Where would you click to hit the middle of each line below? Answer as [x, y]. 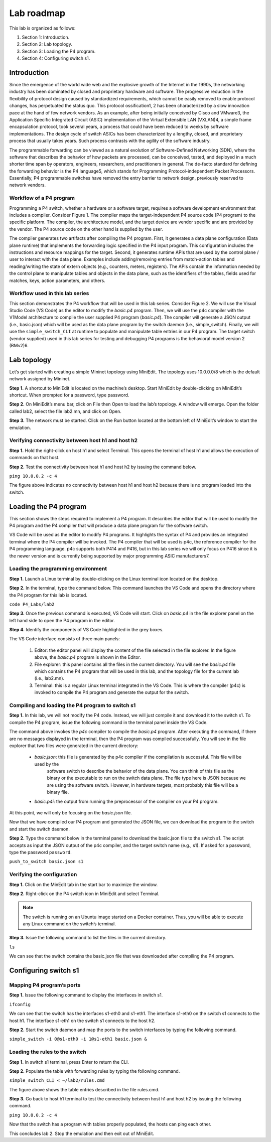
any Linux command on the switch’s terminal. [70, 924]
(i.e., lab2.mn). [49, 678]
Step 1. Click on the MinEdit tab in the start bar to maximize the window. [84, 884]
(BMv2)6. [19, 346]
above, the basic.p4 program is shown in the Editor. [88, 657]
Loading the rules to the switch [48, 1052]
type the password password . [41, 852]
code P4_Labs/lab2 [32, 604]
